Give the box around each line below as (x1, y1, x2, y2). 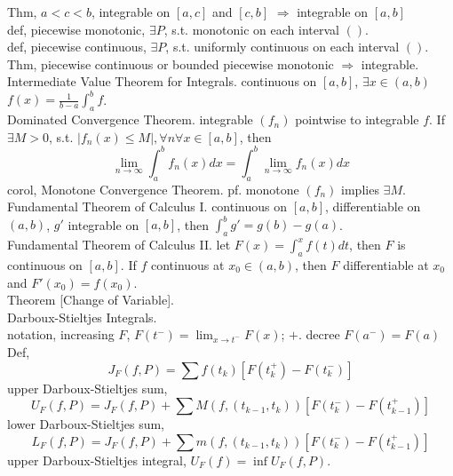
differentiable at (343, 256, 429, 274)
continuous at (150, 256, 225, 274)
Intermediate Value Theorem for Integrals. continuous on (7, 72, 317, 91)
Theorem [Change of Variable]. (7, 290, 174, 309)
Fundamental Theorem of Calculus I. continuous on (7, 197, 288, 216)
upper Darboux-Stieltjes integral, (7, 450, 187, 469)
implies (341, 179, 379, 198)
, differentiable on (325, 197, 421, 216)
